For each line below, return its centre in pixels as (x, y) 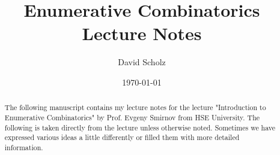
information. (24, 147)
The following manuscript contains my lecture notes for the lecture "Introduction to (135, 107)
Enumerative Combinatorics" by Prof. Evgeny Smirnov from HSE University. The (132, 117)
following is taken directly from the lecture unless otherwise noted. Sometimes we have (140, 127)
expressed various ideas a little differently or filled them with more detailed (122, 137)
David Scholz (142, 62)
